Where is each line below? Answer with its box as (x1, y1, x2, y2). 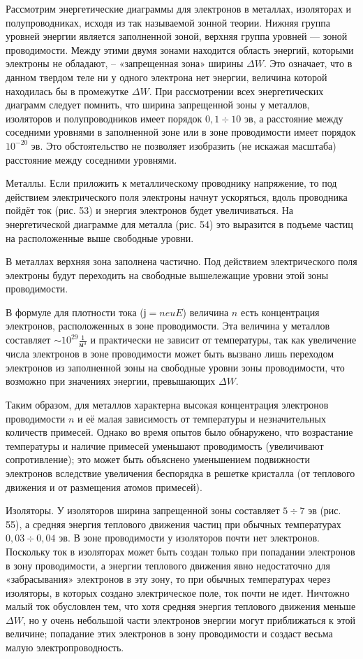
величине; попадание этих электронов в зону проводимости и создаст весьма (6, 626, 333, 641)
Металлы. (6, 179, 47, 190)
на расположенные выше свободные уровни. (6, 230, 194, 245)
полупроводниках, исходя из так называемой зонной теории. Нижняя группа (6, 15, 330, 29)
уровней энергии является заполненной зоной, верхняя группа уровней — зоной (6, 29, 348, 43)
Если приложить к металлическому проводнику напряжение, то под (50, 176, 337, 190)
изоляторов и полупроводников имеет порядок (6, 111, 202, 125)
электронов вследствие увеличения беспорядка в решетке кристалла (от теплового (6, 465, 355, 480)
